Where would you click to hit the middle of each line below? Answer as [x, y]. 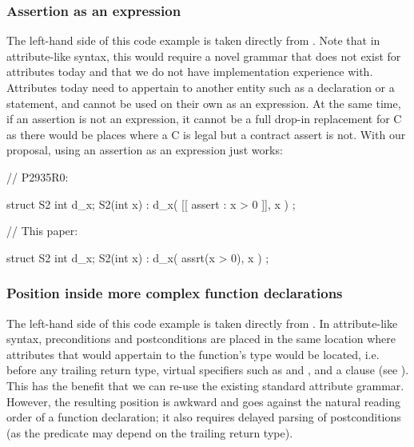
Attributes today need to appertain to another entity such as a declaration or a [201, 87]
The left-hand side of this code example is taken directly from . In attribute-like [202, 323]
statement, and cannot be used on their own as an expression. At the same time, [204, 103]
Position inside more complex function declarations [175, 293]
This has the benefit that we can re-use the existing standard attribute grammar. [205, 385]
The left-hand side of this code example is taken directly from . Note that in [193, 40]
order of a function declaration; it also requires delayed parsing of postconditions [204, 417]
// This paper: [42, 231]
